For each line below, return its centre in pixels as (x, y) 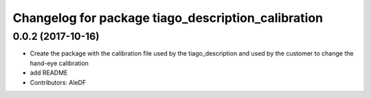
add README (49, 73)
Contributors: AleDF (58, 82)
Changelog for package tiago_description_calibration (168, 18)
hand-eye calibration (59, 63)
